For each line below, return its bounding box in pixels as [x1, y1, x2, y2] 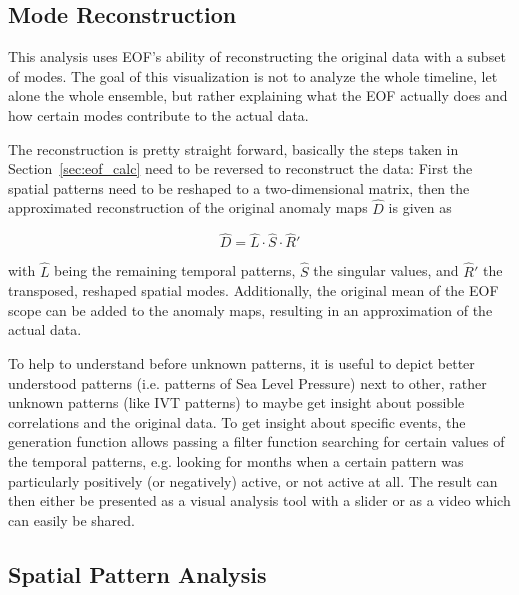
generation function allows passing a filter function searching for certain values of [8, 431, 505, 452]
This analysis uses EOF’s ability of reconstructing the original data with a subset [8, 46, 506, 67]
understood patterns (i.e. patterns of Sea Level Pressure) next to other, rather [8, 372, 487, 393]
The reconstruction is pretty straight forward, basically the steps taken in [8, 138, 459, 159]
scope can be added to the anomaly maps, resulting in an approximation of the [8, 299, 493, 320]
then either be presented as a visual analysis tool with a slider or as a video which [8, 490, 511, 511]
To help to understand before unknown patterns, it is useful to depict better [8, 352, 475, 373]
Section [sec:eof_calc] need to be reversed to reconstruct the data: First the [8, 158, 473, 179]
